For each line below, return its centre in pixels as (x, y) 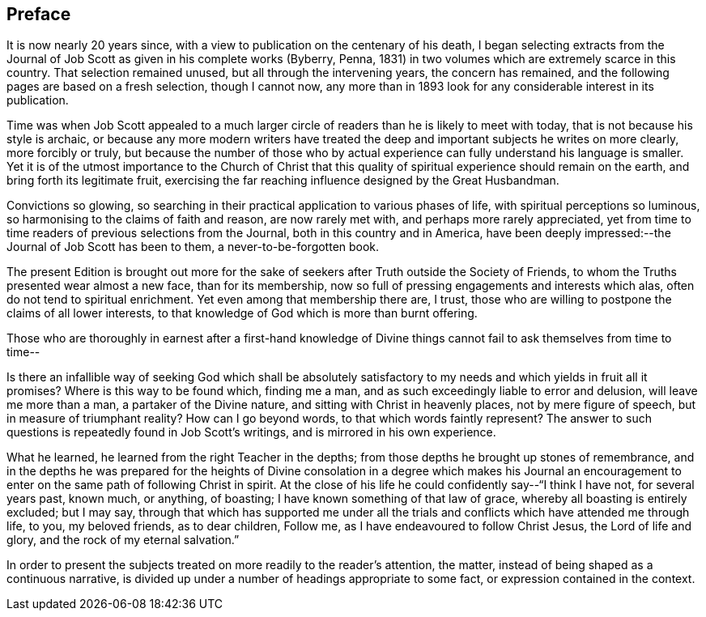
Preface (39, 14)
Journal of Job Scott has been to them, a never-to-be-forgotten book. (193, 247)
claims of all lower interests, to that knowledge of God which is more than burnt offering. (242, 313)
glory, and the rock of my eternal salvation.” (123, 540)
